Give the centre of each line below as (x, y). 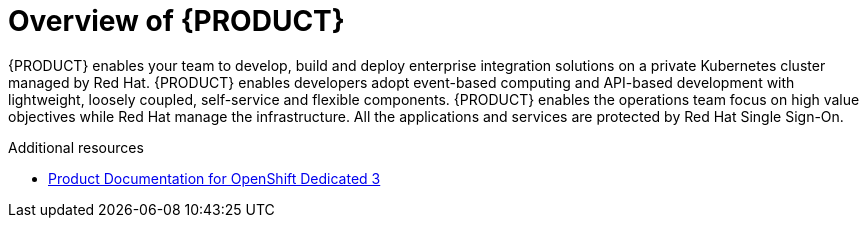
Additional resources (76, 147)
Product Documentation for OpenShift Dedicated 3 (214, 178)
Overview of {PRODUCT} (176, 21)
